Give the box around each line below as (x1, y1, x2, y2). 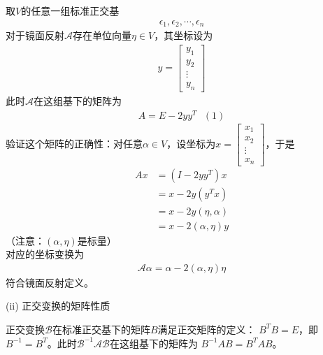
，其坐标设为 (154, 28, 213, 43)
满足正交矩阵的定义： (157, 321, 256, 336)
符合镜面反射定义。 (6, 275, 94, 289)
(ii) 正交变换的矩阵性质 (6, 298, 110, 313)
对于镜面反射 (6, 28, 64, 43)
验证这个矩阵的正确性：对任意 (6, 136, 143, 151)
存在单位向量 (73, 28, 131, 43)
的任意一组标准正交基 (21, 3, 120, 17)
